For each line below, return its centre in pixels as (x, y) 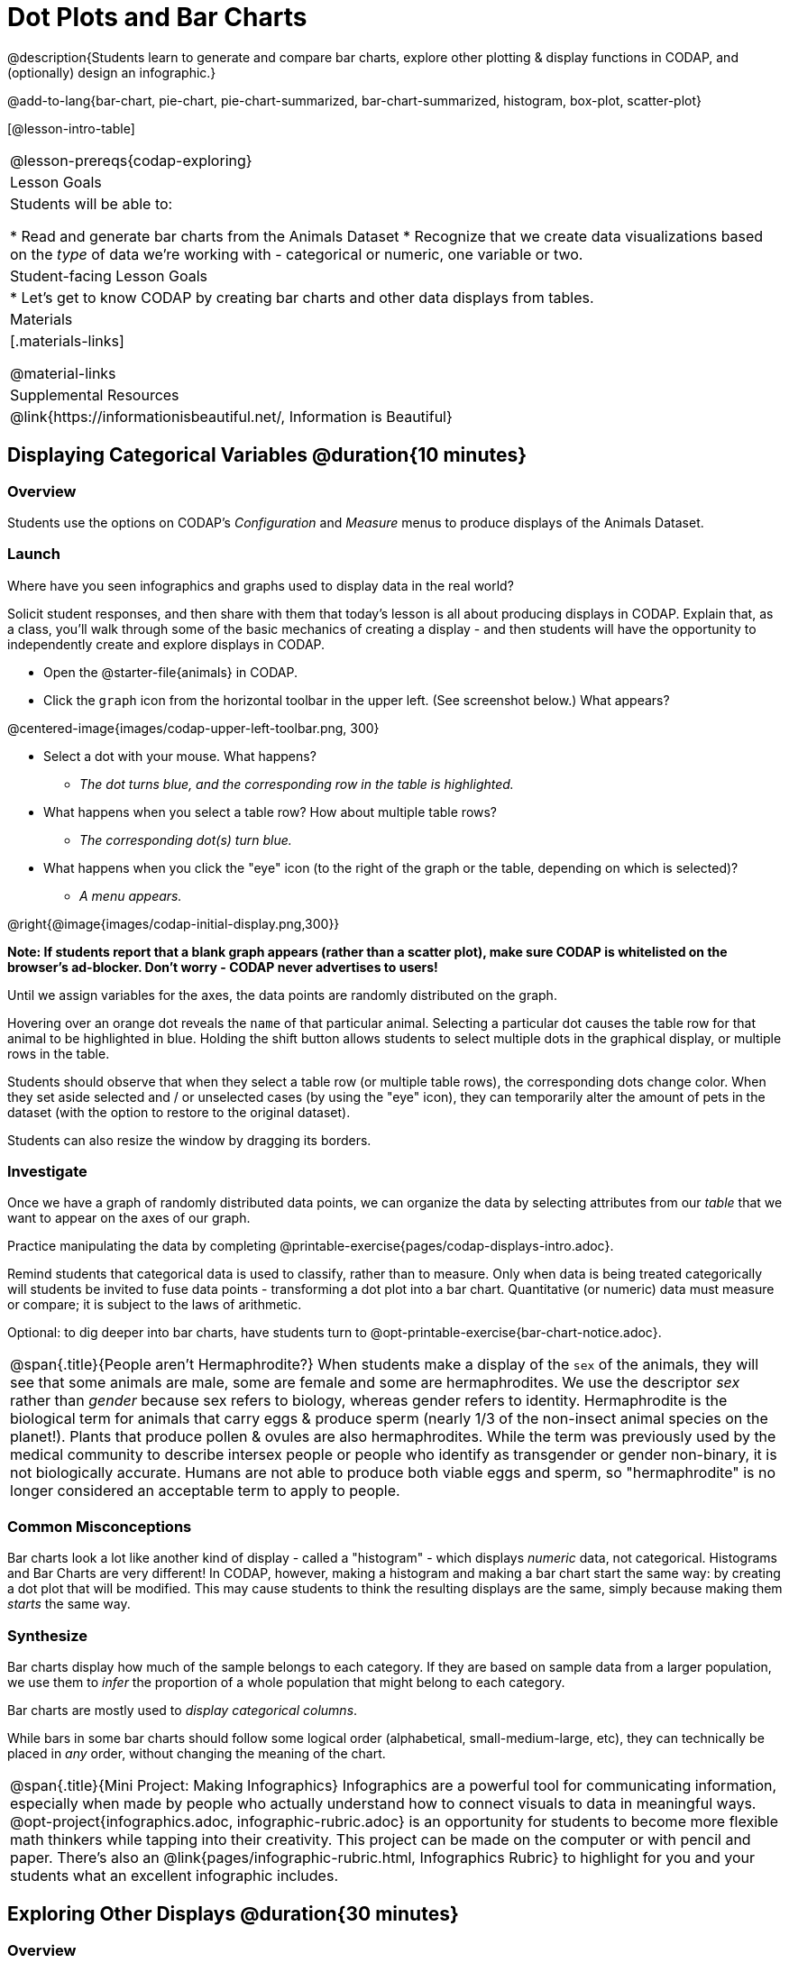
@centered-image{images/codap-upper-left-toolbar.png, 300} (193, 728)
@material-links (63, 373)
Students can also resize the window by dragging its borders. (189, 1140)
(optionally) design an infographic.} (112, 72)
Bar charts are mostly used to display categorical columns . (183, 1710)
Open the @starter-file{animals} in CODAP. (171, 672)
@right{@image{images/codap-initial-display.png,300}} (174, 923)
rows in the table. (59, 1053)
